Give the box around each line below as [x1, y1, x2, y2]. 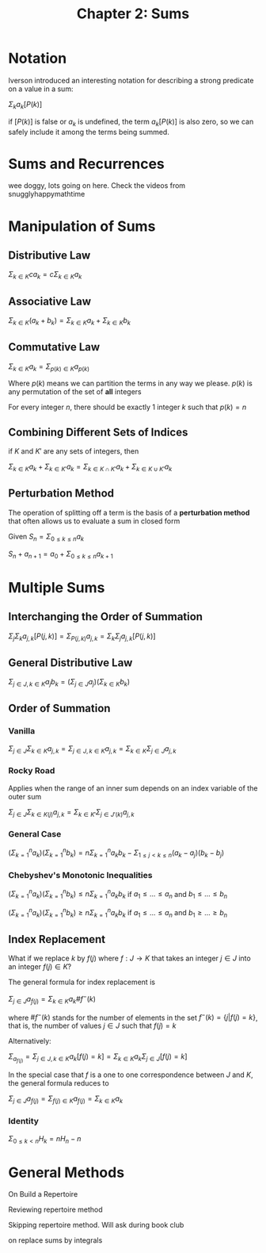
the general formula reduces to [8, 1079, 109, 1088]
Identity [8, 1116, 40, 1127]
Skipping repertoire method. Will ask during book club [8, 1220, 184, 1230]
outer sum [8, 791, 42, 801]
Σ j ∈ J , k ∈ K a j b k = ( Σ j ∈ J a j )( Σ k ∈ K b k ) [8, 677, 131, 688]
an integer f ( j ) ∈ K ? [8, 962, 72, 971]
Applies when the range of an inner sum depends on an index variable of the [8, 783, 258, 793]
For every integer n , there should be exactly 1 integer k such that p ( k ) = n [8, 402, 247, 412]
